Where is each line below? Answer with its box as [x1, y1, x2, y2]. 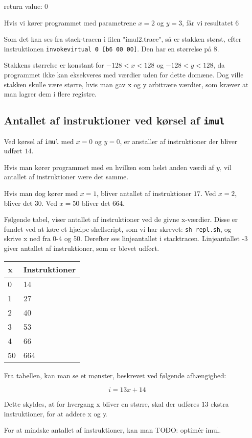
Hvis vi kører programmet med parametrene [4, 17, 136, 27]
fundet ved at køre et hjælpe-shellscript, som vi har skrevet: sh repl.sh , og [4, 223, 231, 234]
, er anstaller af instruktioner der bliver [119, 136, 237, 146]
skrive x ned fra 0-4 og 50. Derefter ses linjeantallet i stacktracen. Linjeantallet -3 [4, 233, 248, 243]
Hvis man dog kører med [4, 188, 78, 198]
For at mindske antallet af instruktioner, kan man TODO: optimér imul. [4, 425, 221, 435]
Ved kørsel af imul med [4, 136, 74, 146]
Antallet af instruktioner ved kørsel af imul [4, 113, 225, 128]
